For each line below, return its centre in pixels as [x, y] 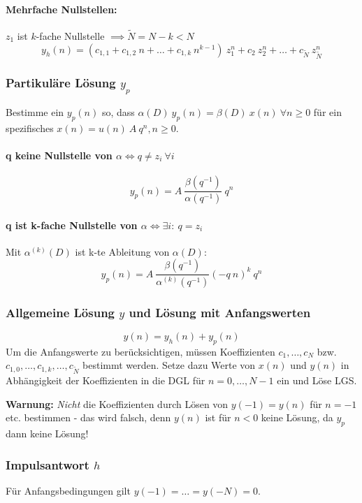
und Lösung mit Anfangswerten [220, 312]
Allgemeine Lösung [60, 312]
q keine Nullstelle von [59, 155]
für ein [327, 111]
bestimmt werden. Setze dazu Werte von [169, 365]
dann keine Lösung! [47, 433]
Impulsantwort [48, 464]
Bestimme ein [35, 111]
